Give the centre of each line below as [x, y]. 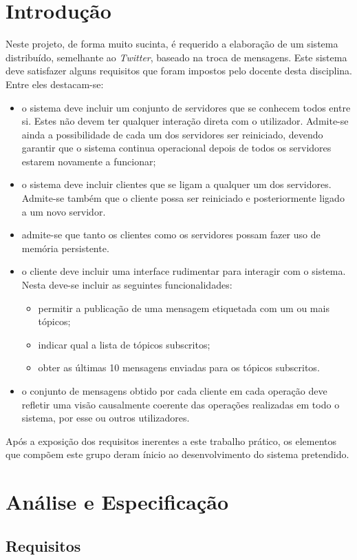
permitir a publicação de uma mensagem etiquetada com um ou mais [184, 308]
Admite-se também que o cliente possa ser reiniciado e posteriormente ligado [183, 198]
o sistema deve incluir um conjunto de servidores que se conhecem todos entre [186, 107]
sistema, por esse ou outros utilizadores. [106, 418]
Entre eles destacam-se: [55, 84]
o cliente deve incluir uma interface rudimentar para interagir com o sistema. [184, 271]
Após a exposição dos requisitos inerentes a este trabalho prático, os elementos [171, 440]
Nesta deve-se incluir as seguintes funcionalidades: [127, 285]
